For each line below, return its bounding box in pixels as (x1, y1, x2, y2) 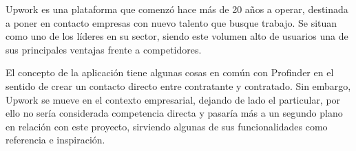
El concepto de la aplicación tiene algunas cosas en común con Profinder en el (6, 65, 334, 80)
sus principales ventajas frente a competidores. (6, 42, 202, 56)
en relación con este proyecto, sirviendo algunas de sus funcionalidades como (6, 119, 328, 133)
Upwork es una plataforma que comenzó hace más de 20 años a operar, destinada (6, 2, 348, 16)
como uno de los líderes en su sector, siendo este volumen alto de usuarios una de (6, 29, 348, 43)
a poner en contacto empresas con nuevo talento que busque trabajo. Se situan (6, 15, 337, 30)
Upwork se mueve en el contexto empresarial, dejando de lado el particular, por (6, 92, 341, 106)
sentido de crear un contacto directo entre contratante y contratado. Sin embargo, (6, 78, 351, 93)
